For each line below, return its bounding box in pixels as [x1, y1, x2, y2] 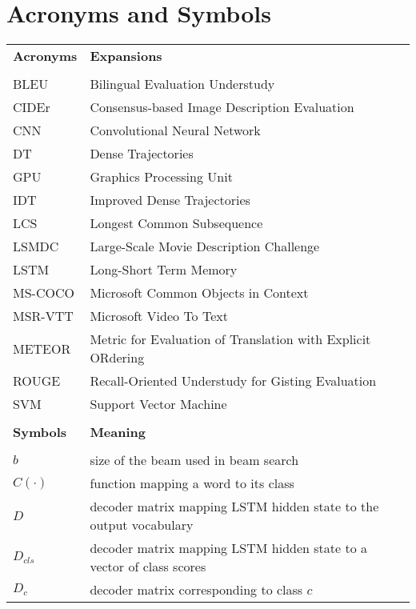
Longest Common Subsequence [90, 214, 263, 233]
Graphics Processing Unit [90, 167, 233, 186]
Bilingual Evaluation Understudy [90, 74, 275, 94]
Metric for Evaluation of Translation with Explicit [90, 330, 371, 349]
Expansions [90, 46, 162, 66]
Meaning [90, 423, 146, 442]
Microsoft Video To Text [90, 307, 228, 326]
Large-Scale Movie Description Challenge [90, 237, 320, 256]
